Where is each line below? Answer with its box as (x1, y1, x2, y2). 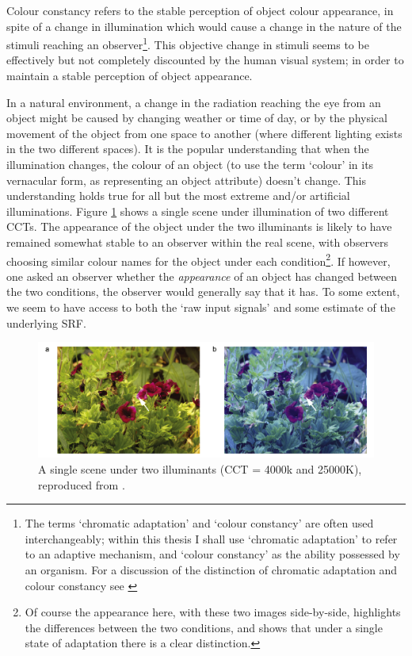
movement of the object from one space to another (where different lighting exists (6, 125, 402, 141)
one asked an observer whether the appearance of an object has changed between (6, 267, 397, 284)
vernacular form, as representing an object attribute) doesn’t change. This (6, 171, 367, 188)
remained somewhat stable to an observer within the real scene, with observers (6, 233, 389, 250)
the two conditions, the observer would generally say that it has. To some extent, (6, 283, 400, 300)
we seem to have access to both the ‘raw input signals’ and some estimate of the (6, 299, 395, 315)
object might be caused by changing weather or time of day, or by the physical (6, 109, 387, 126)
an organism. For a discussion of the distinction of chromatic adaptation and (25, 561, 398, 577)
